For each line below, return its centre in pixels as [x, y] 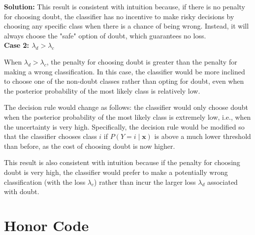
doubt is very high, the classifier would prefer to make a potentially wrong [116, 172]
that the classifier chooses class [50, 136]
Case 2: [17, 45]
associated [222, 182]
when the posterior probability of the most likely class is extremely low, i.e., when [127, 117]
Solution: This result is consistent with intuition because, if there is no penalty [125, 6]
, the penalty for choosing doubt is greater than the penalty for [142, 61]
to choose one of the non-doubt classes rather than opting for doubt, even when [124, 81]
